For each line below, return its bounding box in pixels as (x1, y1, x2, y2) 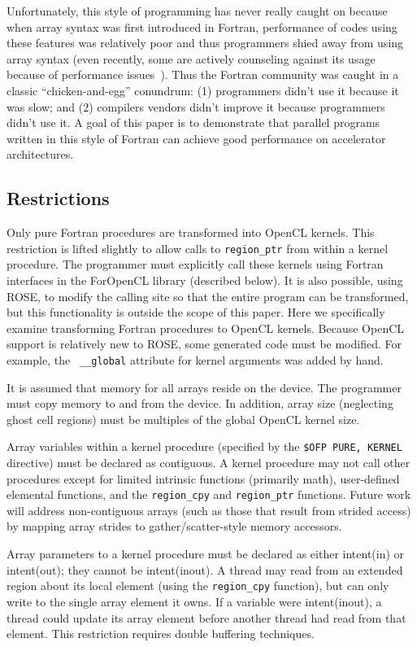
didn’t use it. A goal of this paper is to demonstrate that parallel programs (7, 114, 380, 131)
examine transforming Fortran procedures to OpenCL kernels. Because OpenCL (7, 319, 405, 336)
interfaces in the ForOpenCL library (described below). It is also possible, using (7, 271, 403, 288)
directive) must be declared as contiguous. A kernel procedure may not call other (7, 454, 410, 471)
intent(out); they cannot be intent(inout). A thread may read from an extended (7, 561, 403, 578)
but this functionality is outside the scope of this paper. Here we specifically (7, 304, 385, 321)
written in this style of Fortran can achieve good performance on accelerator (7, 129, 386, 146)
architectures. (7, 146, 74, 163)
